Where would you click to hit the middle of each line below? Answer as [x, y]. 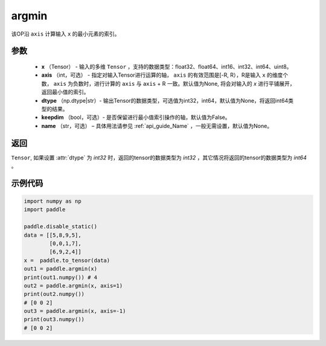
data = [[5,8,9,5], [53, 235]
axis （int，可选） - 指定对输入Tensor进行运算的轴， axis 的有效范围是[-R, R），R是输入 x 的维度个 [165, 75]
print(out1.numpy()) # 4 [61, 277]
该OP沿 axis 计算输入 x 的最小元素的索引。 [66, 34]
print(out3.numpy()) [54, 319]
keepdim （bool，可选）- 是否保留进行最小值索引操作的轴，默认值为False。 [136, 117]
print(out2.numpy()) [54, 294]
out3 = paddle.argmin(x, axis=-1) [75, 311]
